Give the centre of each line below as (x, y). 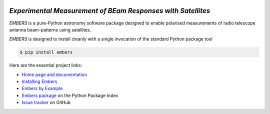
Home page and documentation (54, 74)
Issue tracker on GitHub (46, 102)
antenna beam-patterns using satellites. (50, 29)
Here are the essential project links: (46, 65)
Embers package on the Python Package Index (70, 95)
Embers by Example (42, 88)
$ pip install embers (46, 52)
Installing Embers (39, 81)
